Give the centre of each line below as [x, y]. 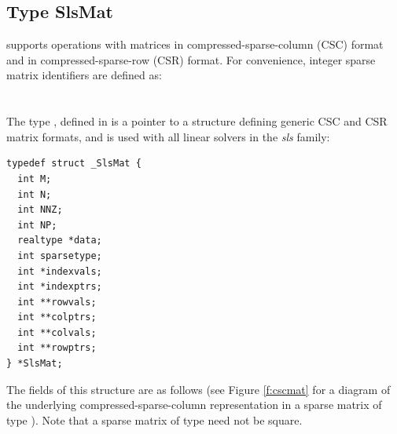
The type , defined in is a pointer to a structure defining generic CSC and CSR [197, 121]
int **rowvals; [57, 302]
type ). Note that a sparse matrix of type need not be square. [154, 419]
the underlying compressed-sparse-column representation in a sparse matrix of [194, 405]
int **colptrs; [57, 317]
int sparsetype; [60, 255]
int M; [35, 179]
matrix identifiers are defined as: [84, 75]
